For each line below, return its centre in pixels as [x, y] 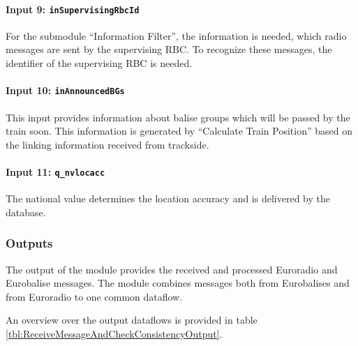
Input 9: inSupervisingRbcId [73, 9]
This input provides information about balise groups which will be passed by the [178, 117]
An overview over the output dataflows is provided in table [132, 320]
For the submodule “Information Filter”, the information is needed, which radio [176, 35]
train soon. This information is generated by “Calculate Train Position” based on [179, 131]
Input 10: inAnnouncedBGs [65, 90]
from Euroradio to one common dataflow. [94, 296]
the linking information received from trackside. [107, 144]
